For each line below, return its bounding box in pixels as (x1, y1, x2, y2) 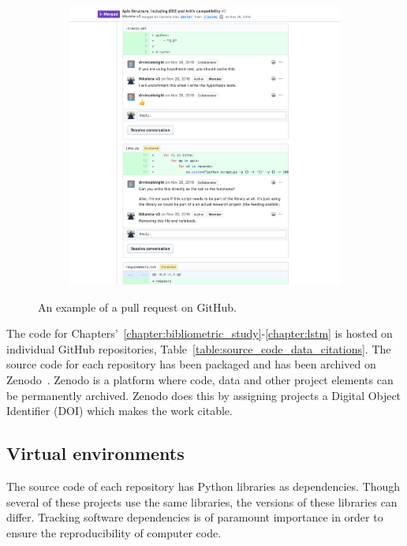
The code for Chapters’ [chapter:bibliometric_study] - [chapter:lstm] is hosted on (6, 325, 393, 342)
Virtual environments (6, 441, 185, 466)
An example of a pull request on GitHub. (38, 298, 237, 315)
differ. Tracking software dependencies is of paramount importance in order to (6, 509, 383, 525)
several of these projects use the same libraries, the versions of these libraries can (6, 493, 398, 510)
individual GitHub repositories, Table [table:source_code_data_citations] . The (6, 340, 391, 357)
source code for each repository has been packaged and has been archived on (6, 356, 376, 372)
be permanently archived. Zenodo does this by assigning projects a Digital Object (6, 387, 401, 403)
